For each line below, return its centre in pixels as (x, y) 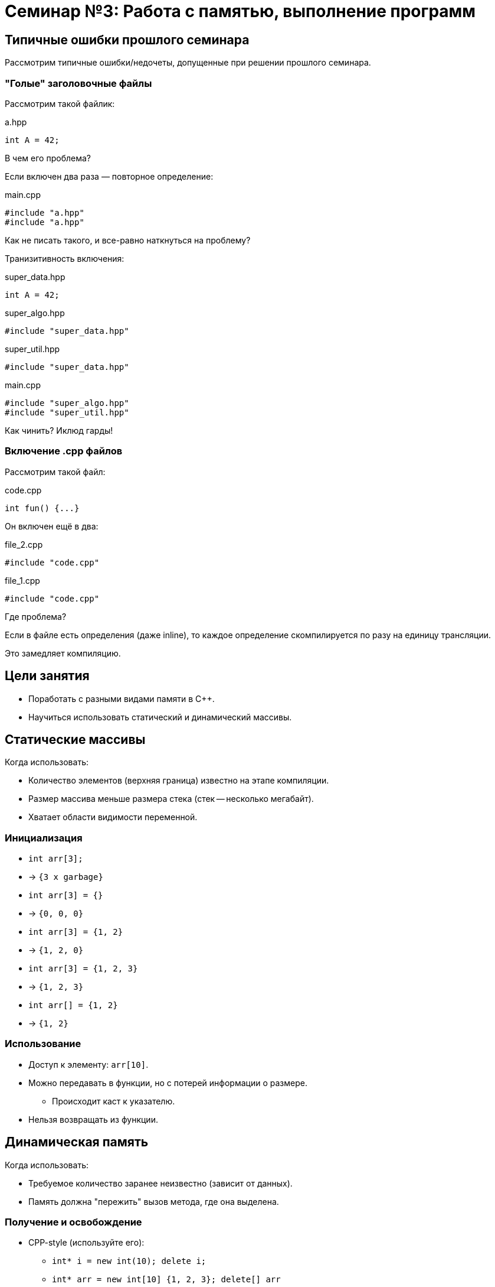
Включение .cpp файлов (64, 451)
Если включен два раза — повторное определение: (109, 176)
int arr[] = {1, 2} (73, 1005)
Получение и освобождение (73, 1222)
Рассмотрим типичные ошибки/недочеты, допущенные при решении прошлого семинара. (188, 63)
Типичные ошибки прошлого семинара (127, 40)
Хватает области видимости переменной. (113, 817)
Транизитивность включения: (65, 258)
